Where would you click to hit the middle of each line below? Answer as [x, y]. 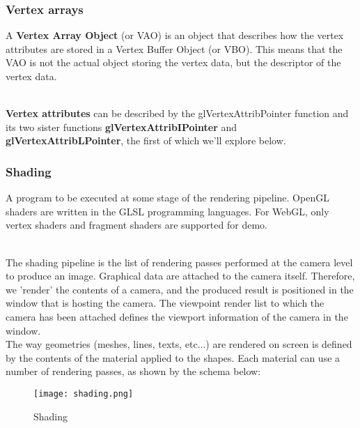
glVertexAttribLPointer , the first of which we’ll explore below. [146, 140]
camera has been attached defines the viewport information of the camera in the [177, 316]
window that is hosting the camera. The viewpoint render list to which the [165, 303]
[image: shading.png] [84, 393]
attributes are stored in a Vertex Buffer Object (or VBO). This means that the [174, 48]
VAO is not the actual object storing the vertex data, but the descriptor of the [173, 62]
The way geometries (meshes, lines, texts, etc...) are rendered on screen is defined [179, 344]
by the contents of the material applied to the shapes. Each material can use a [173, 357]
